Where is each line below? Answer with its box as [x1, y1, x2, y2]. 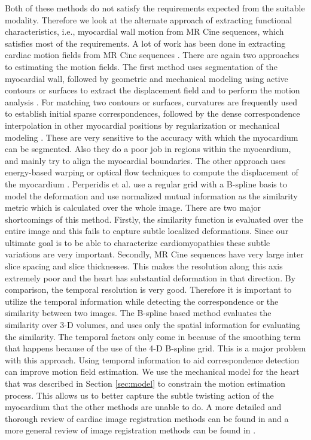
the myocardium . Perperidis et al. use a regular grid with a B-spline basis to [5, 177, 287, 190]
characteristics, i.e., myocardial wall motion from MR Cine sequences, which [5, 25, 284, 38]
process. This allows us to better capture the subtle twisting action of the [5, 389, 274, 401]
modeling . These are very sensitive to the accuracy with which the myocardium [5, 131, 298, 143]
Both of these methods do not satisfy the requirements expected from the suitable [5, 2, 305, 14]
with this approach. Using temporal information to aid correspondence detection [5, 353, 300, 366]
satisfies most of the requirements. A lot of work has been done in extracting [5, 37, 286, 49]
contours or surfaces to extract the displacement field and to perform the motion [5, 84, 300, 96]
